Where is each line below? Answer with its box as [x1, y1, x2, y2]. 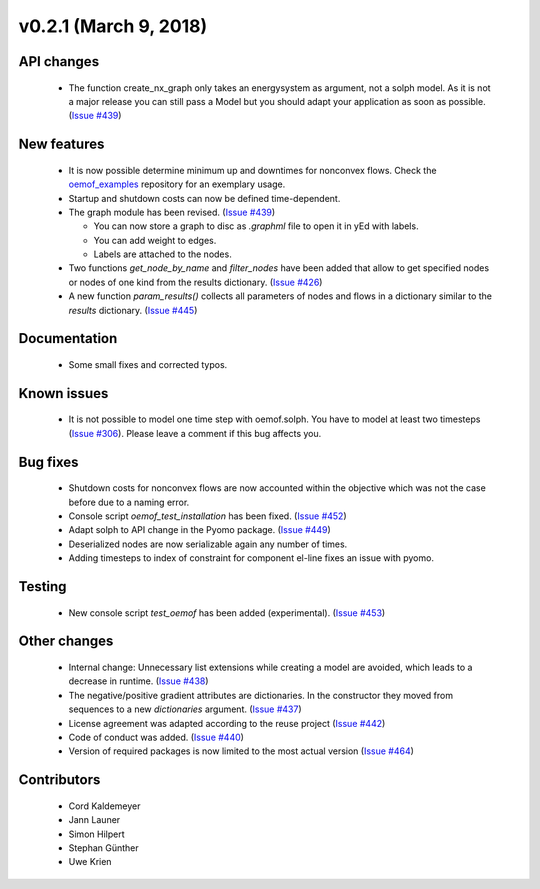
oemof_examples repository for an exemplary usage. [68, 178, 286, 190]
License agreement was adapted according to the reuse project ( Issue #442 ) [68, 717, 386, 729]
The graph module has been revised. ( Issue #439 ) [68, 206, 276, 218]
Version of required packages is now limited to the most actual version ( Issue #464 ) [68, 745, 415, 757]
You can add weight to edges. [93, 234, 217, 246]
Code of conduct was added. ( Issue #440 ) [68, 731, 245, 743]
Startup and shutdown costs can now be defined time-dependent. [68, 192, 341, 204]
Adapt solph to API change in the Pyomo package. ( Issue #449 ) [68, 524, 332, 536]
